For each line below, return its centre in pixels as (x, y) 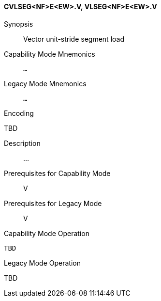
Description (22, 143)
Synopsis (19, 24)
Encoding (19, 113)
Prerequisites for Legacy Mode (53, 203)
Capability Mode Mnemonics (50, 54)
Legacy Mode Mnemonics (45, 83)
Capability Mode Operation (47, 233)
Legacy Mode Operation (42, 263)
